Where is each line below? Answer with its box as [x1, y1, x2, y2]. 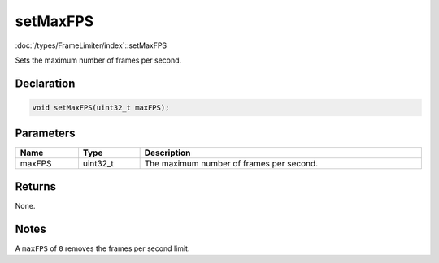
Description [144, 147, 191, 158]
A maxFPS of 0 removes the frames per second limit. [15, 244, 190, 253]
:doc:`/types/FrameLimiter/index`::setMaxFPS [15, 41, 167, 50]
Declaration [15, 76, 76, 90]
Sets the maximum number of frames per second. [15, 55, 182, 65]
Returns [15, 179, 57, 193]
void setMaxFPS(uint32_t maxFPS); [32, 102, 170, 112]
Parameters [15, 127, 76, 140]
